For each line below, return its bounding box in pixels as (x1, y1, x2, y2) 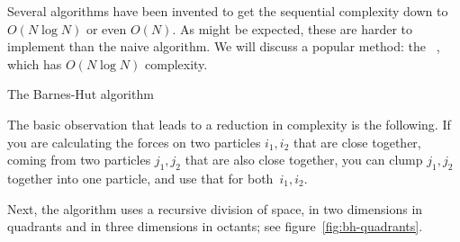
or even (86, 19, 127, 38)
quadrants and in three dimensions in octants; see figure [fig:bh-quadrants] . (7, 217, 423, 236)
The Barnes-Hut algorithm (7, 85, 154, 103)
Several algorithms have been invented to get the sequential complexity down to (7, 2, 448, 20)
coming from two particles (7, 150, 151, 169)
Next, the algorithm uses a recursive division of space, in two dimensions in (7, 199, 423, 218)
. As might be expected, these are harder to (172, 19, 413, 38)
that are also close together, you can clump (185, 150, 423, 169)
